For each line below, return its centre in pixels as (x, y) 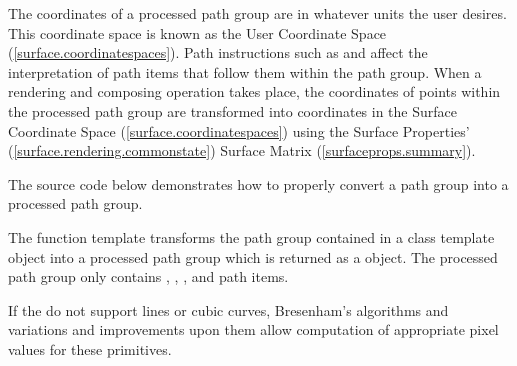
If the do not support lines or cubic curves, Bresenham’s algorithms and (228, 309)
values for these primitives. (90, 348)
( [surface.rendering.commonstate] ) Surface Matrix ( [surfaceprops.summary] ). (242, 150)
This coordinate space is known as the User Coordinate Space (197, 32)
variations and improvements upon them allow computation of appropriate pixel (253, 329)
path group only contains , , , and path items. (148, 276)
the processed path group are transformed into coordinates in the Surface (232, 110)
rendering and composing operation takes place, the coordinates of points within (254, 91)
